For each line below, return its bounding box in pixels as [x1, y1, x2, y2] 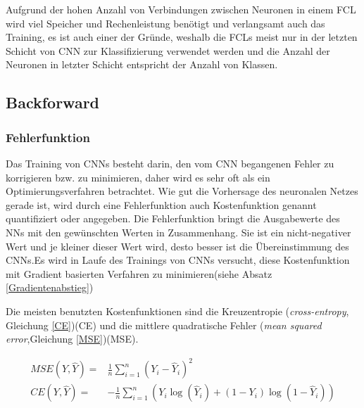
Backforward [6, 91, 100, 113]
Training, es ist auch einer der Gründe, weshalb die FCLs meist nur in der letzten [6, 30, 358, 44]
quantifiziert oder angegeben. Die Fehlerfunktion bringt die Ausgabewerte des [6, 211, 340, 226]
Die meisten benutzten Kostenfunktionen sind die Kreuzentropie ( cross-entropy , [6, 303, 349, 318]
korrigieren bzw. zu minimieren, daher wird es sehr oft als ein [6, 170, 270, 184]
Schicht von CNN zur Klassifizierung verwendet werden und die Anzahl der [6, 43, 330, 58]
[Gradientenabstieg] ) [6, 280, 94, 295]
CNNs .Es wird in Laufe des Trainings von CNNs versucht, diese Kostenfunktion [6, 253, 350, 267]
